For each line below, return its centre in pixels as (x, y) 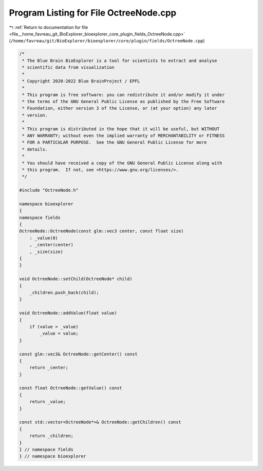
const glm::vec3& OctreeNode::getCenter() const (78, 354)
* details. (35, 149)
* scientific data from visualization (68, 68)
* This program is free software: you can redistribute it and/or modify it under (123, 95)
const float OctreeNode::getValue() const (71, 388)
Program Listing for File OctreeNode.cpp (93, 13)
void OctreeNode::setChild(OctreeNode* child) (76, 279)
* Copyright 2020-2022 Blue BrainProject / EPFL (81, 81)
